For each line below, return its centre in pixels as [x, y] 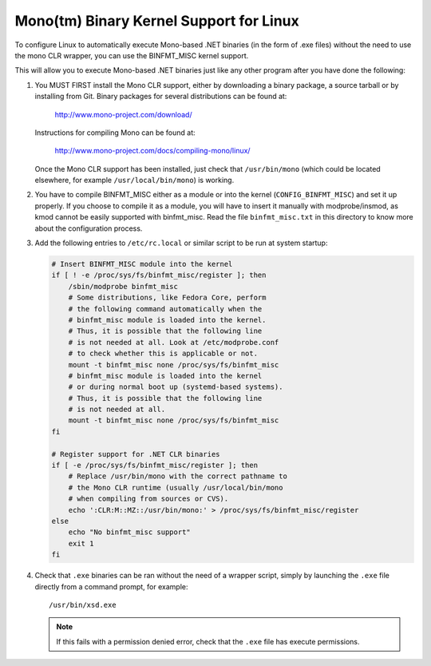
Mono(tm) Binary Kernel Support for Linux [157, 21]
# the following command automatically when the [165, 309]
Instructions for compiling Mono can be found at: [115, 133]
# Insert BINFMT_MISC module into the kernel [142, 264]
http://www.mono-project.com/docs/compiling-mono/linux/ [152, 151]
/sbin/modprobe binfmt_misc [123, 286]
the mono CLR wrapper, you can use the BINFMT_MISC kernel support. [132, 55]
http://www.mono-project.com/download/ [123, 114]
